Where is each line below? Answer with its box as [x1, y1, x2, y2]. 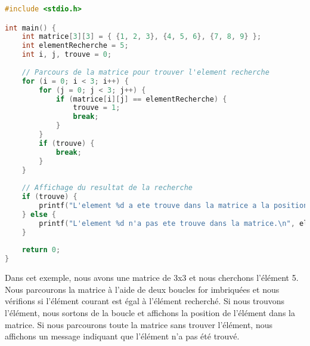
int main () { [5, 23, 56, 32]
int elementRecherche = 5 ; [21, 41, 129, 50]
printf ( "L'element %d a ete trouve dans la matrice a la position [39, 201, 308, 210]
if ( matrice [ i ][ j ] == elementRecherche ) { [55, 94, 227, 103]
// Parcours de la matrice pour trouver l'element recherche [21, 68, 269, 76]
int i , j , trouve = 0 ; [21, 50, 112, 59]
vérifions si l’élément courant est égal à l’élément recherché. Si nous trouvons [5, 295, 285, 307]
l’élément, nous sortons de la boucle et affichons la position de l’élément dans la [5, 306, 295, 319]
